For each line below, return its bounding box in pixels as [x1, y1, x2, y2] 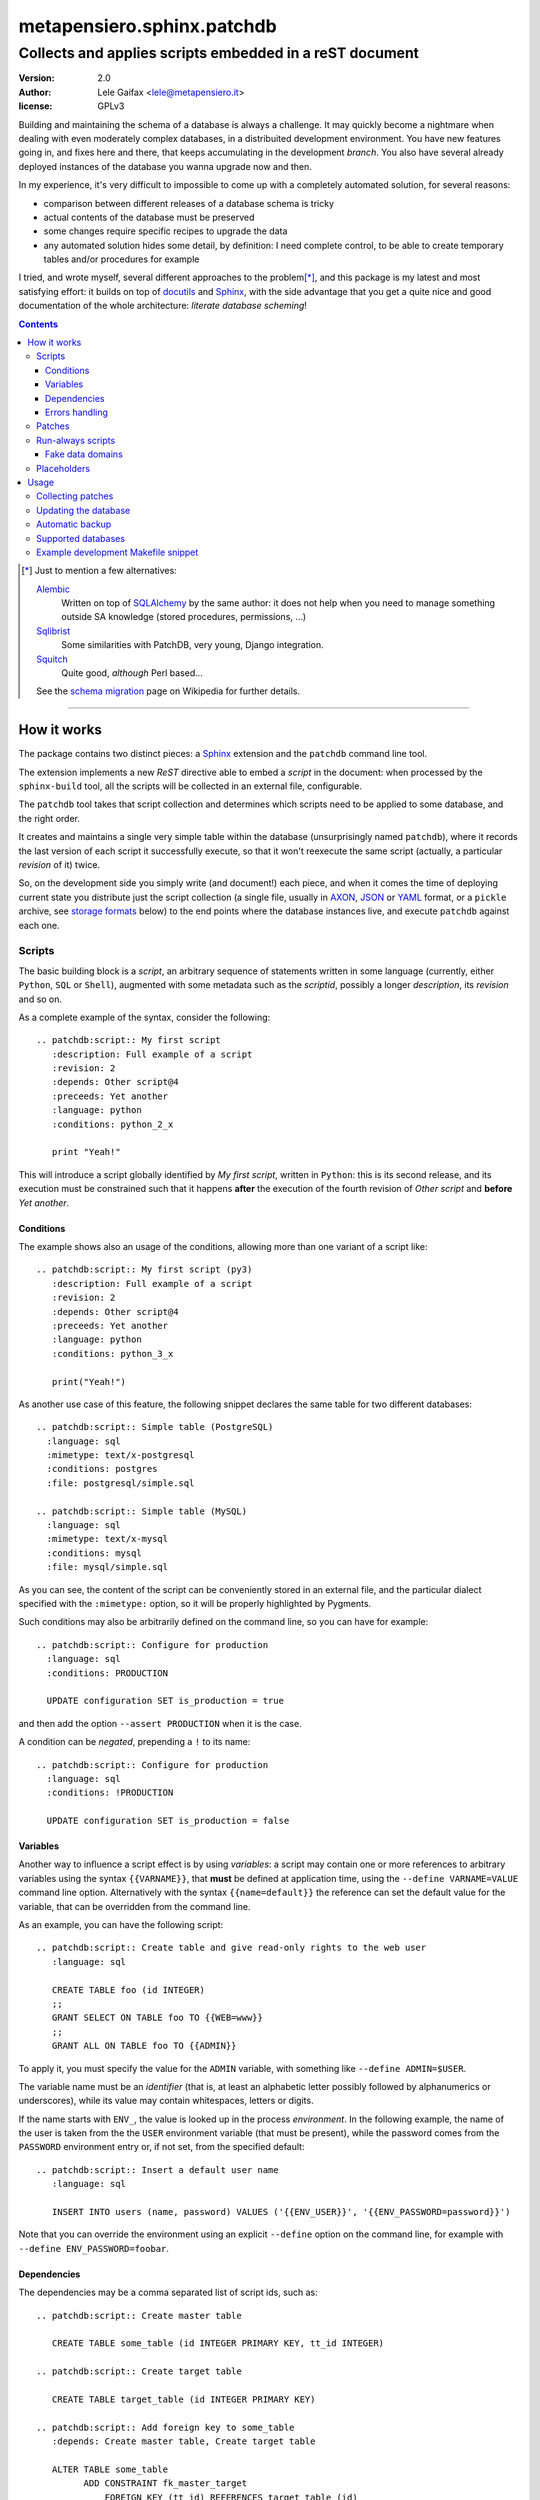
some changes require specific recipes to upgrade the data [43, 225, 288, 237]
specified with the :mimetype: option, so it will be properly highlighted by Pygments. [18, 1597, 372, 1609]
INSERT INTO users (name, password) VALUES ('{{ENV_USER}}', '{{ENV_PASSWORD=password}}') [51, 2206, 511, 2218]
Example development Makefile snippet [36, 546, 199, 558]
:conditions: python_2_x [51, 1118, 174, 1130]
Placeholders [36, 462, 90, 474]
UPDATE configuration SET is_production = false [46, 1815, 290, 1827]
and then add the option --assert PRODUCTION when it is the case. [18, 1717, 302, 1729]
